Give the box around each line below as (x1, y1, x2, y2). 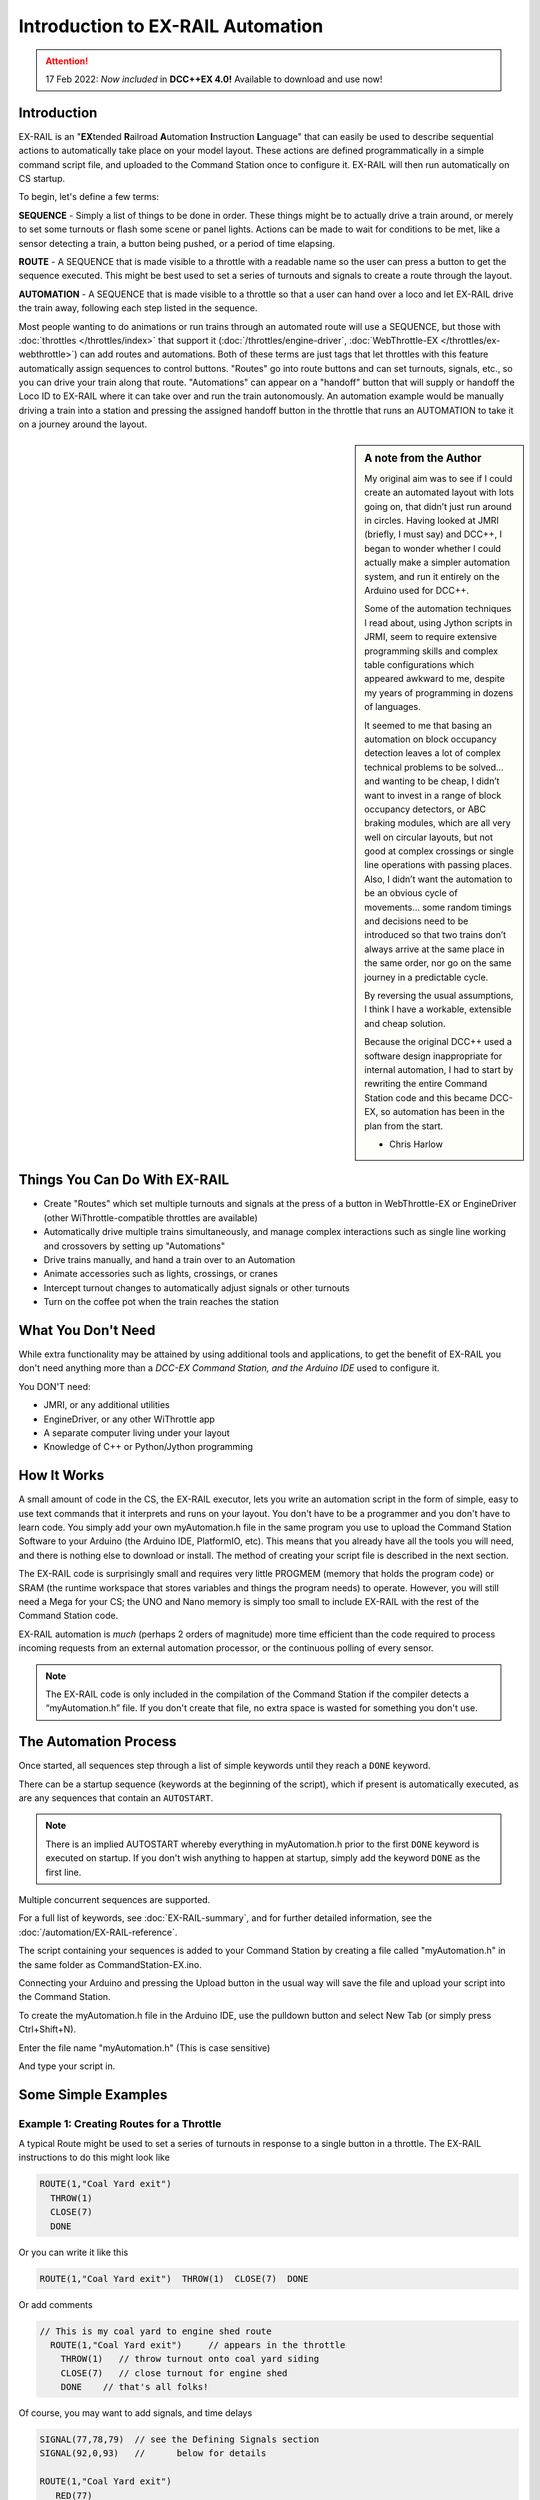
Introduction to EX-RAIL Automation (18, 15, 324, 37)
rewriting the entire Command (364, 1078, 488, 1090)
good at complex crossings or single (364, 845, 514, 857)
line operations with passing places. (364, 859, 512, 871)
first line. (45, 1866, 82, 1878)
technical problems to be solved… (364, 761, 504, 773)
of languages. (364, 701, 421, 713)
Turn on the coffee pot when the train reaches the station (43, 1296, 279, 1308)
